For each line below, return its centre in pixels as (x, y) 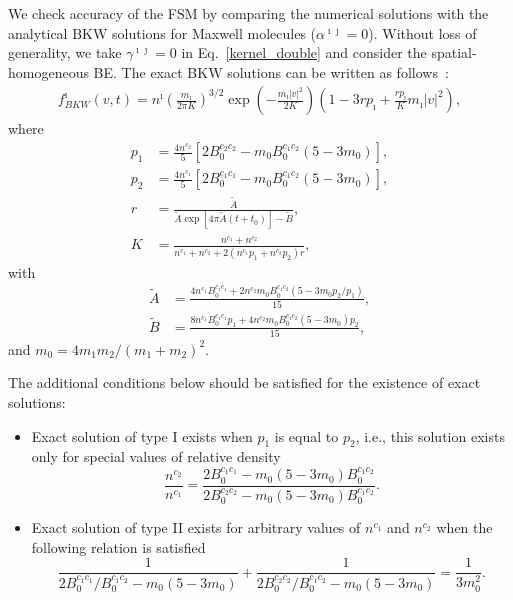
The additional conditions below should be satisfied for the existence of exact (244, 382)
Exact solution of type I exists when (142, 435)
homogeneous (48, 71)
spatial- (454, 52)
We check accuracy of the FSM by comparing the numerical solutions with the (248, 13)
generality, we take (65, 52)
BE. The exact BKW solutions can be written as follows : (271, 71)
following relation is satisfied (118, 546)
